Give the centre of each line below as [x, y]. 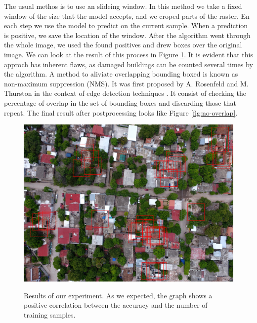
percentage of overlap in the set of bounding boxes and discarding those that [120, 102]
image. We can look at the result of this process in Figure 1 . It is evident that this [128, 54]
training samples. [50, 314]
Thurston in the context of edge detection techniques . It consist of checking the [125, 93]
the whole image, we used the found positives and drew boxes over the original [123, 45]
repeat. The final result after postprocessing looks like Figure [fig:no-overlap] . [121, 112]
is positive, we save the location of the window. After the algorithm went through [127, 35]
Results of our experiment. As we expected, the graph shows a [118, 295]
